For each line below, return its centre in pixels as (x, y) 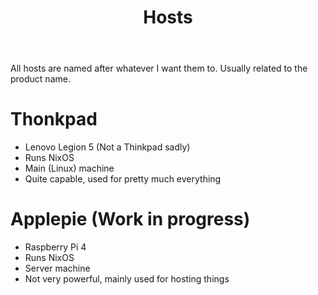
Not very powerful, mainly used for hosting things (127, 279)
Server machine (57, 268)
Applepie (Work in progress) (130, 219)
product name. (40, 79)
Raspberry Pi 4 (55, 247)
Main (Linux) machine (69, 168)
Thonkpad (54, 119)
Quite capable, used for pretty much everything (123, 179)
